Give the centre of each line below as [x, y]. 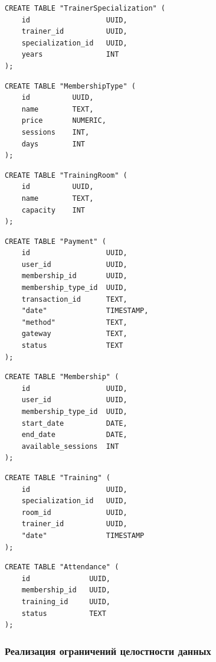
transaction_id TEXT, [74, 299]
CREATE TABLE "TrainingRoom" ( [66, 175]
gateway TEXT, [74, 334]
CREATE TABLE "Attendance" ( [62, 567]
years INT [70, 55]
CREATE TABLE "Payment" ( [55, 241]
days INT [53, 144]
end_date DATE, [74, 435]
